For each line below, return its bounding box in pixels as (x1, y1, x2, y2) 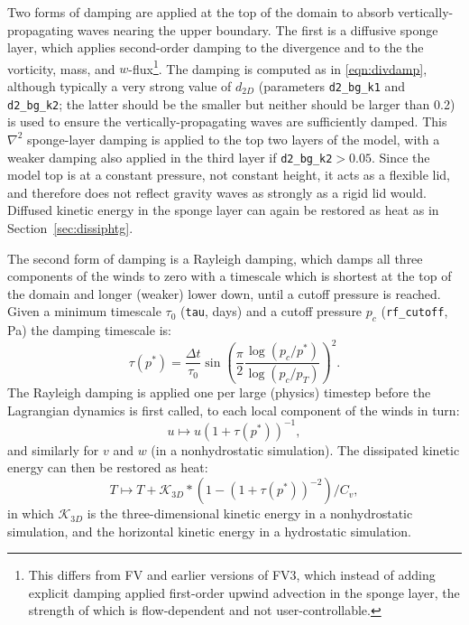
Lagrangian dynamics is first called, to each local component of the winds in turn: (7, 400, 460, 419)
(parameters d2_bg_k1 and (258, 77, 406, 96)
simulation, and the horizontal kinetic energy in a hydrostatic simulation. (7, 521, 411, 540)
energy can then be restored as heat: (7, 458, 208, 477)
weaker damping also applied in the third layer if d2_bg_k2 (7, 147, 333, 166)
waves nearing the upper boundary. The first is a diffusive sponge (77, 20, 438, 39)
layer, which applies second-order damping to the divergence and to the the (7, 38, 424, 57)
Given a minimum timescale (7, 302, 161, 321)
